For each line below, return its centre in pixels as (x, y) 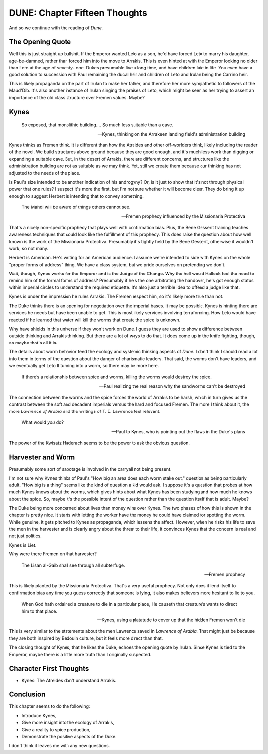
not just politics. (25, 536)
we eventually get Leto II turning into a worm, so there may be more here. (84, 365)
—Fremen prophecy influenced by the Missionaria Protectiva (183, 216)
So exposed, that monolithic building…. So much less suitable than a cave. (98, 125)
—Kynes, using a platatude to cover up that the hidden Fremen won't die (171, 620)
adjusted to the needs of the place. (45, 173)
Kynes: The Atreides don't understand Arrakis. (69, 681)
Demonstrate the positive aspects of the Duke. (69, 736)
